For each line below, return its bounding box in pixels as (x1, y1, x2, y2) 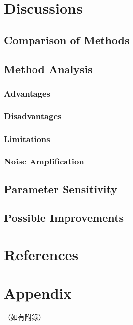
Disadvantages (4, 109, 62, 122)
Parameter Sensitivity (4, 181, 118, 196)
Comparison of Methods (4, 32, 130, 47)
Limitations (4, 132, 50, 145)
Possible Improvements (4, 210, 124, 225)
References (4, 244, 79, 265)
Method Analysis (4, 61, 93, 76)
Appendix (4, 283, 72, 303)
